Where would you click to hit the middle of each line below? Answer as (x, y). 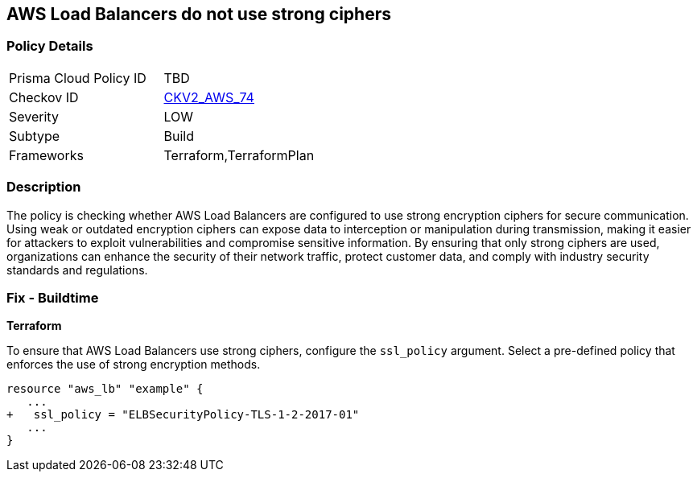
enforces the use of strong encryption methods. (134, 365)
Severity (34, 116)
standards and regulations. (77, 270)
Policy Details (50, 46)
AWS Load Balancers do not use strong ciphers (199, 14)
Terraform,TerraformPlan (239, 155)
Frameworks (46, 155)
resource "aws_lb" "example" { (105, 389)
